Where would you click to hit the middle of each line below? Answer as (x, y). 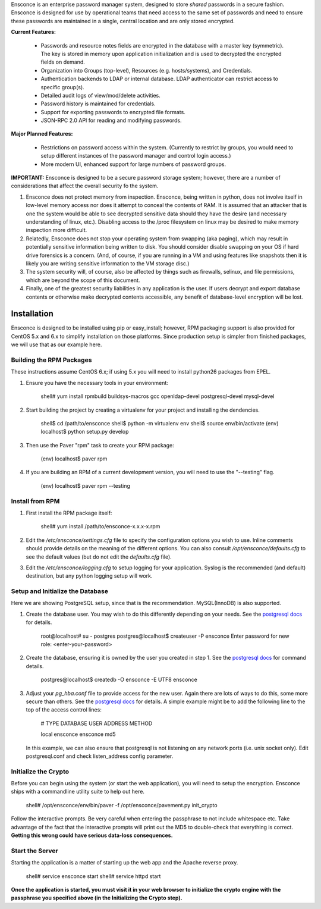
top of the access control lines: (64, 710)
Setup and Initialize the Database (59, 591)
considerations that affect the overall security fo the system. (85, 186)
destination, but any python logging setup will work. (89, 576)
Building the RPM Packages (51, 360)
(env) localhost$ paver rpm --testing (86, 485)
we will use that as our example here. (56, 344)
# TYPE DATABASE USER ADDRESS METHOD (97, 723)
